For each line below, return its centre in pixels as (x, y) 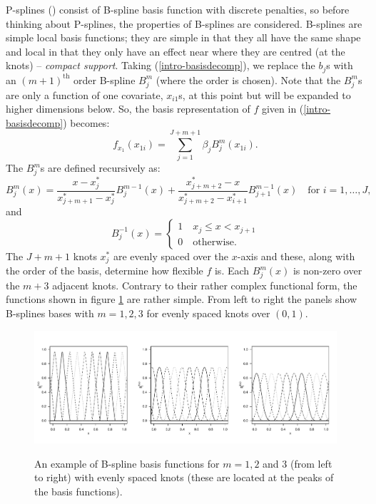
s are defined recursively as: (100, 168)
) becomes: (86, 122)
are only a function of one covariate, (85, 94)
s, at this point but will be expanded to (265, 94)
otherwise (214, 242)
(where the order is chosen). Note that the (248, 79)
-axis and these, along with (296, 256)
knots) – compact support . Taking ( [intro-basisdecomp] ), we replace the (161, 65)
